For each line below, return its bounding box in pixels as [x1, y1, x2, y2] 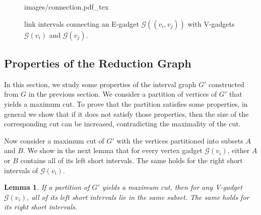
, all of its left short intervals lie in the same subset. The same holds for [27, 191, 249, 202]
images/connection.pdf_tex [24, 2, 109, 12]
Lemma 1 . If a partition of [4, 182, 90, 192]
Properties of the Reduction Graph [4, 55, 191, 70]
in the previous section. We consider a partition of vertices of [28, 89, 217, 99]
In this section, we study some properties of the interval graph [4, 79, 197, 89]
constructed [208, 79, 244, 89]
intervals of [4, 165, 38, 175]
